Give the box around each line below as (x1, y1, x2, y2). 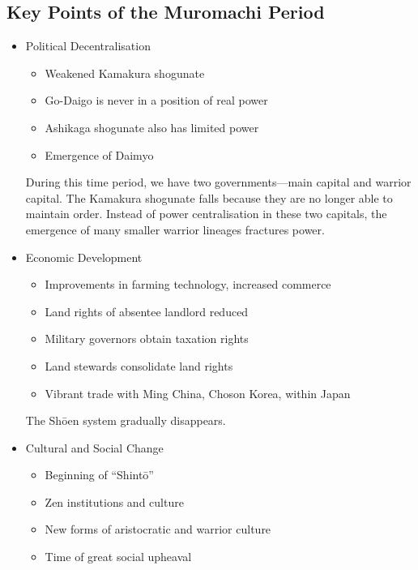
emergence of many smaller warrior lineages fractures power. (25, 221, 325, 238)
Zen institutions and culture (45, 493, 184, 510)
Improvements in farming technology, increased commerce (45, 276, 331, 293)
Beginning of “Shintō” (45, 466, 154, 483)
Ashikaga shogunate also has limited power (45, 118, 259, 135)
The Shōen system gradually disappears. (25, 412, 226, 429)
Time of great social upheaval (45, 548, 192, 565)
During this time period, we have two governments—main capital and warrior (25, 174, 412, 191)
